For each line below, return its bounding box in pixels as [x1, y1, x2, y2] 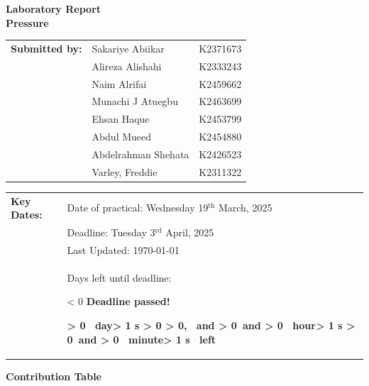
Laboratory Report [6, 1, 101, 16]
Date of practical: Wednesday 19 [67, 200, 209, 215]
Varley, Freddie [92, 164, 158, 179]
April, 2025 [165, 225, 214, 240]
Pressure [6, 15, 49, 30]
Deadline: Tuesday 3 [67, 225, 155, 240]
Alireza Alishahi [92, 58, 162, 73]
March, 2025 [218, 200, 272, 215]
